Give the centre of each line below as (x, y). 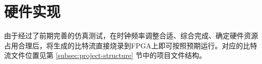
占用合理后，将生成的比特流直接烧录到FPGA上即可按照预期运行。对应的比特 (131, 45)
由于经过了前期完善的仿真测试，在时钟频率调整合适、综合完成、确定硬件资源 (131, 36)
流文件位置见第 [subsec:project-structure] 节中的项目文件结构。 (105, 55)
